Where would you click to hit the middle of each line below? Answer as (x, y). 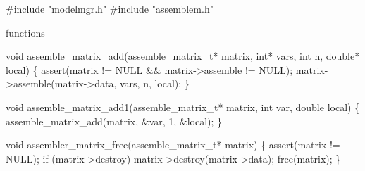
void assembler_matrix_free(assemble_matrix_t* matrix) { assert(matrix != (173, 145)
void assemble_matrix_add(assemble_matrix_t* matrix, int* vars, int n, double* (183, 56)
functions (25, 32)
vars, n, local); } (154, 83)
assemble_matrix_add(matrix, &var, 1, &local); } (114, 121)
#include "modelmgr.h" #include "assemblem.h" (110, 8)
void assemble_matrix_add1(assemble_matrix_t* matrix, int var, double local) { (183, 107)
